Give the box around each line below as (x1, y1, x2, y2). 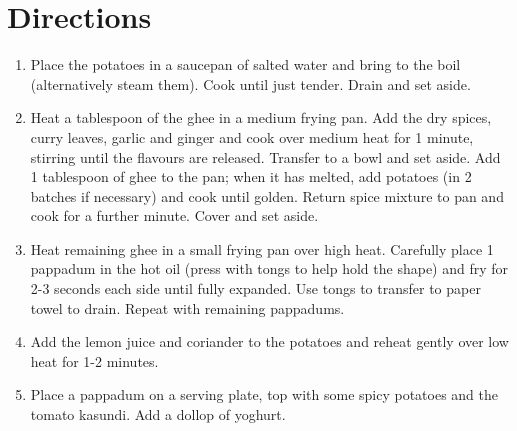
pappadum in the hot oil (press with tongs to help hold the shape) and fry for (30, 258, 509, 279)
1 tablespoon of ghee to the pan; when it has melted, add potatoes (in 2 (30, 166, 472, 187)
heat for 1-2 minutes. (30, 350, 159, 371)
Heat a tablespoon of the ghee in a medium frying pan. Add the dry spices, (30, 107, 492, 128)
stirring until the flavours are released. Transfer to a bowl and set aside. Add (30, 146, 501, 167)
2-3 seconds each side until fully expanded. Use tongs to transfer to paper (30, 278, 481, 299)
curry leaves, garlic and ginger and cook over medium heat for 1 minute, (30, 126, 474, 147)
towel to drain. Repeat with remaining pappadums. (30, 297, 345, 318)
